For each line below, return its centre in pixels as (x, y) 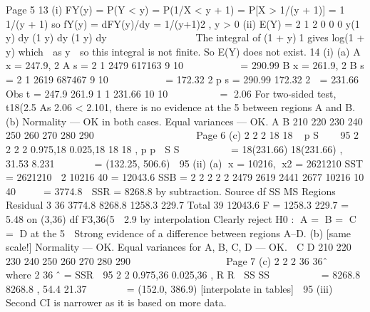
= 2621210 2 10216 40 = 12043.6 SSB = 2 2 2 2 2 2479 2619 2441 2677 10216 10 (185, 177)
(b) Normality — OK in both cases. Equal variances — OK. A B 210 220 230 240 (184, 121)
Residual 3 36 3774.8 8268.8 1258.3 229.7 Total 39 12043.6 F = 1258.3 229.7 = (178, 205)
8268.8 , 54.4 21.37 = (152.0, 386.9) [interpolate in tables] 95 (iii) (169, 288)
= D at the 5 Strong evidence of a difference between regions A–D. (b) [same (179, 233)
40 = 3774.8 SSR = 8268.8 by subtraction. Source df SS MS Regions (171, 191)
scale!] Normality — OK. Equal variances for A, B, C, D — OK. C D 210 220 (179, 247)
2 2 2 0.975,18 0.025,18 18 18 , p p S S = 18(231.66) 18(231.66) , (174, 149)
